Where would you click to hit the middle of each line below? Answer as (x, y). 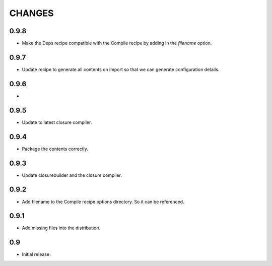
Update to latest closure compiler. (57, 122)
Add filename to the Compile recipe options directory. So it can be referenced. (103, 202)
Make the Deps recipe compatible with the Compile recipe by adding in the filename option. (117, 43)
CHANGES (31, 13)
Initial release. (36, 254)
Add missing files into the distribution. (61, 228)
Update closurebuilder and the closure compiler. (72, 175)
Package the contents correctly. (55, 149)
